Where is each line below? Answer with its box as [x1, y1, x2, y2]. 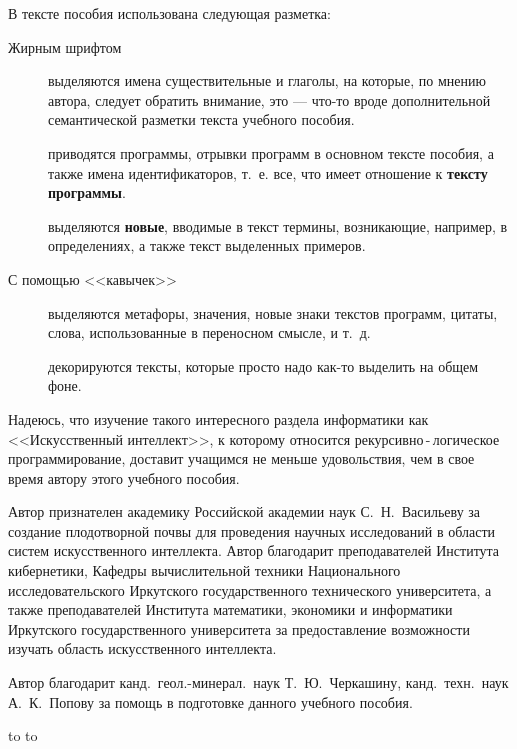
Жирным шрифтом [8, 36, 122, 57]
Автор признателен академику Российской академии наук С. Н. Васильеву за [8, 501, 481, 522]
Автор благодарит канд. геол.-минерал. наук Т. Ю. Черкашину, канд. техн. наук [8, 672, 509, 693]
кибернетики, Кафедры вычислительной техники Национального [8, 560, 401, 581]
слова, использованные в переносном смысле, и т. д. [48, 322, 371, 343]
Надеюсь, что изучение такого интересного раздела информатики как [8, 408, 429, 429]
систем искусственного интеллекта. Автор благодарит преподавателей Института [8, 540, 500, 561]
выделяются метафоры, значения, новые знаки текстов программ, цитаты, [48, 302, 498, 323]
